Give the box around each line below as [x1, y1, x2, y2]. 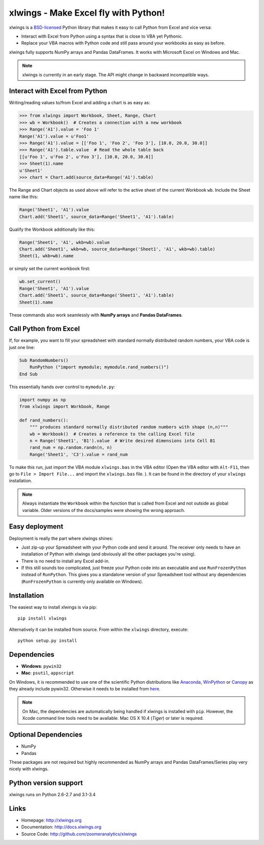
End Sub [19, 371, 38, 377]
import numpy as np [19, 397, 66, 402]
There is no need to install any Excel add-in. [21, 558, 110, 564]
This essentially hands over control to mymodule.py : [9, 384, 115, 390]
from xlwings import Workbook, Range [19, 403, 110, 409]
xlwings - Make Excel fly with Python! [9, 7, 165, 18]
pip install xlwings [18, 616, 67, 621]
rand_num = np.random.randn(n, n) [29, 445, 112, 450]
